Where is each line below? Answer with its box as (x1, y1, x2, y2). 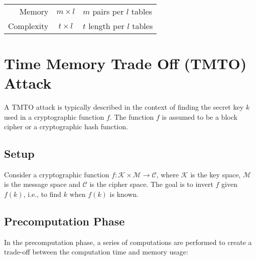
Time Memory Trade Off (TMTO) (4, 53, 247, 73)
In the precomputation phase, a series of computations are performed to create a (4, 236, 252, 247)
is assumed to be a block (162, 111, 237, 122)
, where (156, 169, 179, 179)
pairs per (92, 5, 124, 17)
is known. (109, 189, 139, 199)
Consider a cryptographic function (4, 169, 109, 179)
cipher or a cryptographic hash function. (4, 121, 128, 132)
